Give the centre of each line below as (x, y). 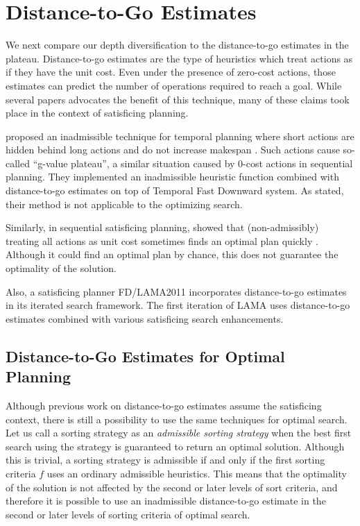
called (18, 163)
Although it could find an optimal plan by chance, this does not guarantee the (172, 254)
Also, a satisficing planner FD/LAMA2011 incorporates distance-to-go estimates (176, 291)
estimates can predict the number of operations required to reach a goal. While (174, 85)
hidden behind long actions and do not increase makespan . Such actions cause (173, 150)
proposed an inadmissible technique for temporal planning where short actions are (180, 136)
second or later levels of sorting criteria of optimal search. (128, 514)
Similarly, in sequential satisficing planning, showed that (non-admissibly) (162, 227)
